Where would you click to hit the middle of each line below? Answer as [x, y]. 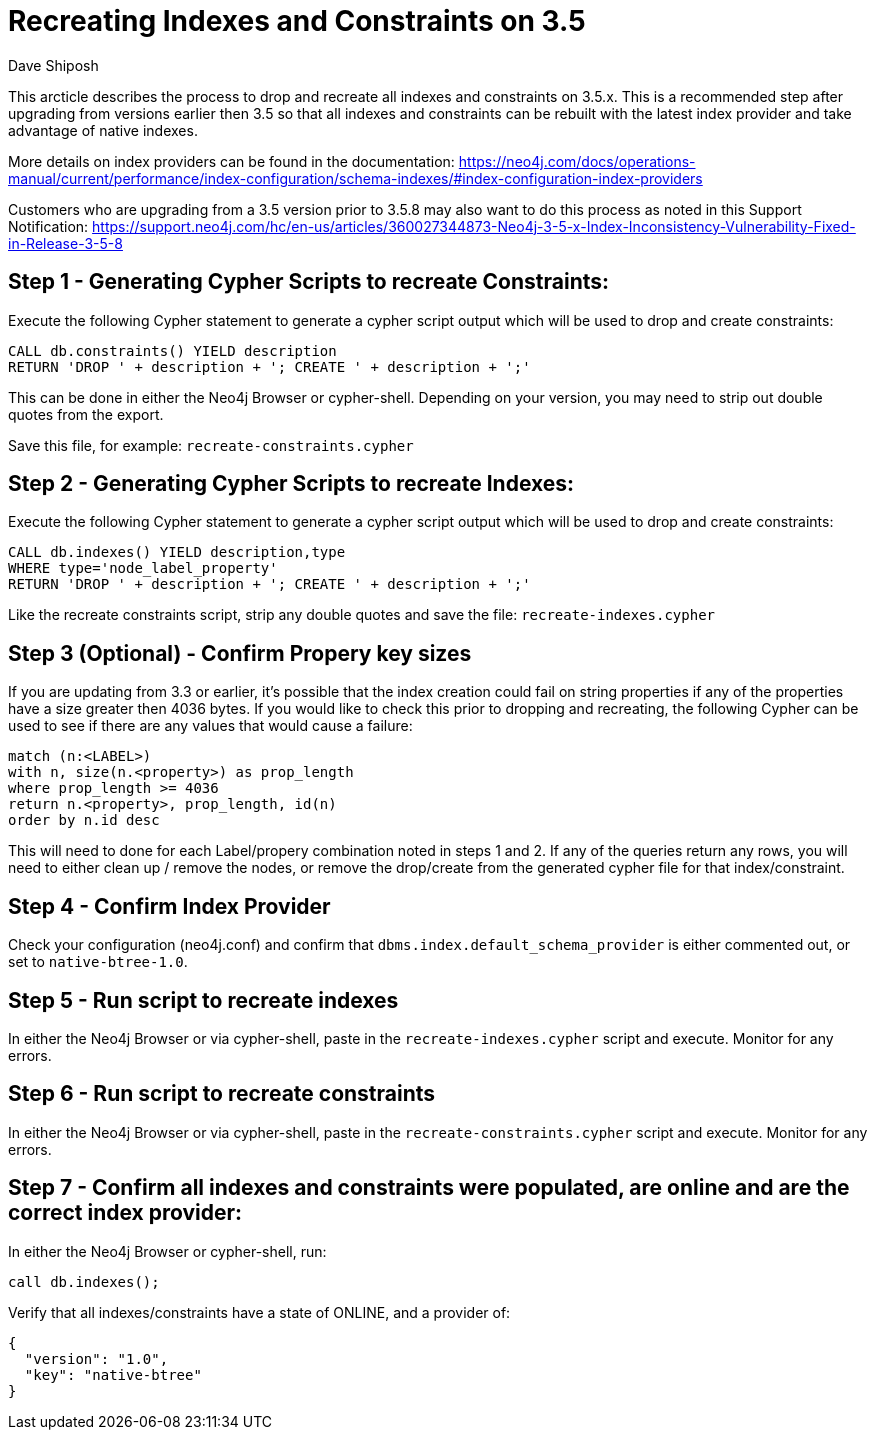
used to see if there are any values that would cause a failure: [210, 726]
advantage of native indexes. [103, 130]
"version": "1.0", [96, 1358]
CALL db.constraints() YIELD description [172, 350]
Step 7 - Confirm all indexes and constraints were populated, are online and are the [429, 1188]
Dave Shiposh [53, 65]
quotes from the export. [86, 414]
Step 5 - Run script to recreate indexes [203, 1000]
